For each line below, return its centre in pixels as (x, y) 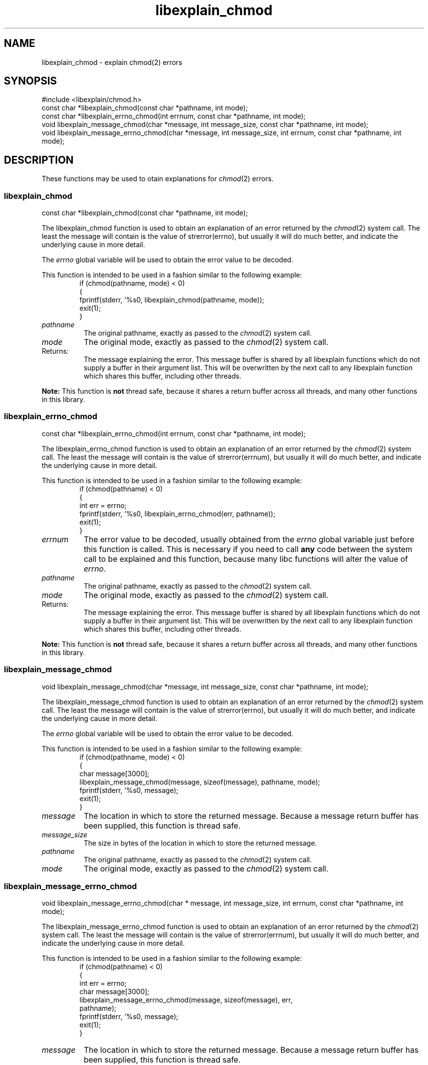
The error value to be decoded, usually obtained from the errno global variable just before (249, 539)
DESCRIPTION (39, 160)
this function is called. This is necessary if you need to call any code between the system (248, 549)
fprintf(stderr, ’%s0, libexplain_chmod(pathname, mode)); (172, 300)
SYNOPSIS (31, 81)
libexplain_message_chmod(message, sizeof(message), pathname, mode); (200, 782)
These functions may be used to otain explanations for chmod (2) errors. (158, 179)
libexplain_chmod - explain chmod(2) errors (112, 62)
